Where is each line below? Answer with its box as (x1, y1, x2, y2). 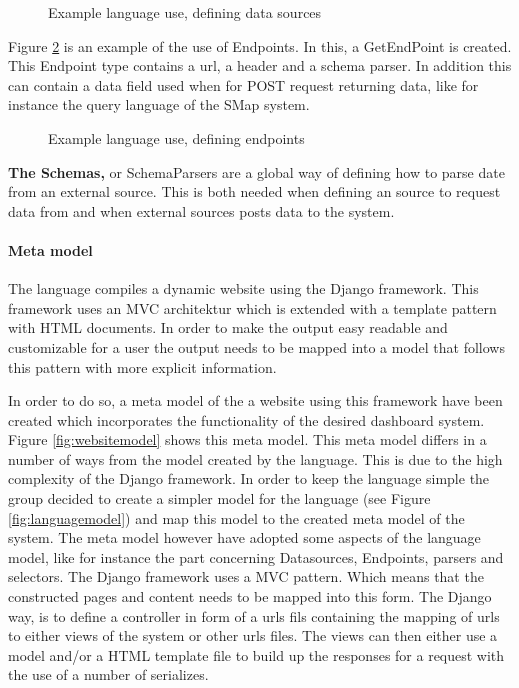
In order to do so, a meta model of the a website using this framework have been (8, 390, 503, 411)
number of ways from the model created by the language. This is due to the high (8, 448, 503, 469)
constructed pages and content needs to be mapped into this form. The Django (8, 586, 492, 607)
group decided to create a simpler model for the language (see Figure (8, 488, 431, 509)
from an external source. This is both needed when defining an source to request (8, 181, 501, 202)
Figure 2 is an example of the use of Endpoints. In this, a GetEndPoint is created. (8, 35, 512, 56)
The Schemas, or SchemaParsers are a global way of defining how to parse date (8, 161, 505, 182)
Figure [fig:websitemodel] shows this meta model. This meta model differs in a (8, 429, 487, 450)
